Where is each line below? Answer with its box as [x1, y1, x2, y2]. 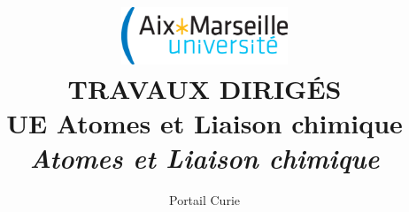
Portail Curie [168, 191, 240, 209]
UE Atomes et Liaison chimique [6, 105, 403, 141]
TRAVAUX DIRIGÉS [67, 70, 342, 106]
